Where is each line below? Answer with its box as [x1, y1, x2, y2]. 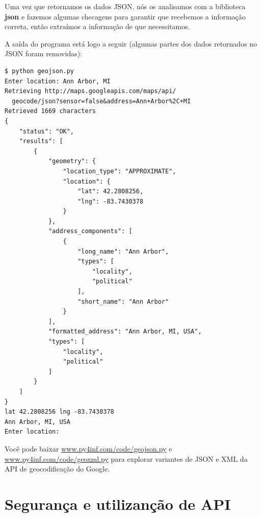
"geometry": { [48, 158, 96, 165]
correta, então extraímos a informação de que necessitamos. [5, 21, 190, 32]
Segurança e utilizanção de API [5, 493, 231, 514]
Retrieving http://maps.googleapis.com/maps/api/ [5, 87, 176, 95]
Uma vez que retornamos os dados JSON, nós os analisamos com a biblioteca [5, 1, 246, 11]
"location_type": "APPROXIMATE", [63, 167, 176, 175]
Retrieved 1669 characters [5, 107, 96, 115]
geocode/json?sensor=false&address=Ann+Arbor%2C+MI [12, 97, 191, 105]
